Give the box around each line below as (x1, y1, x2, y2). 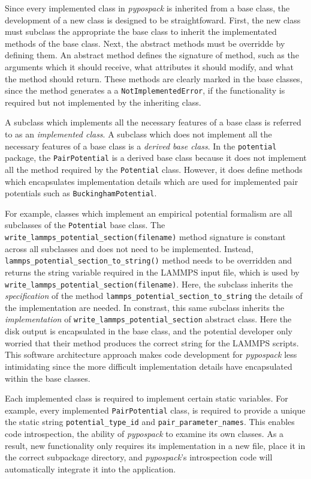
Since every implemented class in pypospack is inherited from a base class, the (5, 2, 290, 14)
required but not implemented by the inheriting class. (5, 95, 201, 108)
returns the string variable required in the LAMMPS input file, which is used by (5, 265, 300, 278)
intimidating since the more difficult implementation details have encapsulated (5, 360, 292, 372)
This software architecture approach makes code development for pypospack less (5, 348, 297, 361)
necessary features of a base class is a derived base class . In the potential (5, 139, 277, 152)
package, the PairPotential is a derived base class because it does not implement (5, 151, 307, 164)
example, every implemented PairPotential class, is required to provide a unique (5, 403, 306, 416)
